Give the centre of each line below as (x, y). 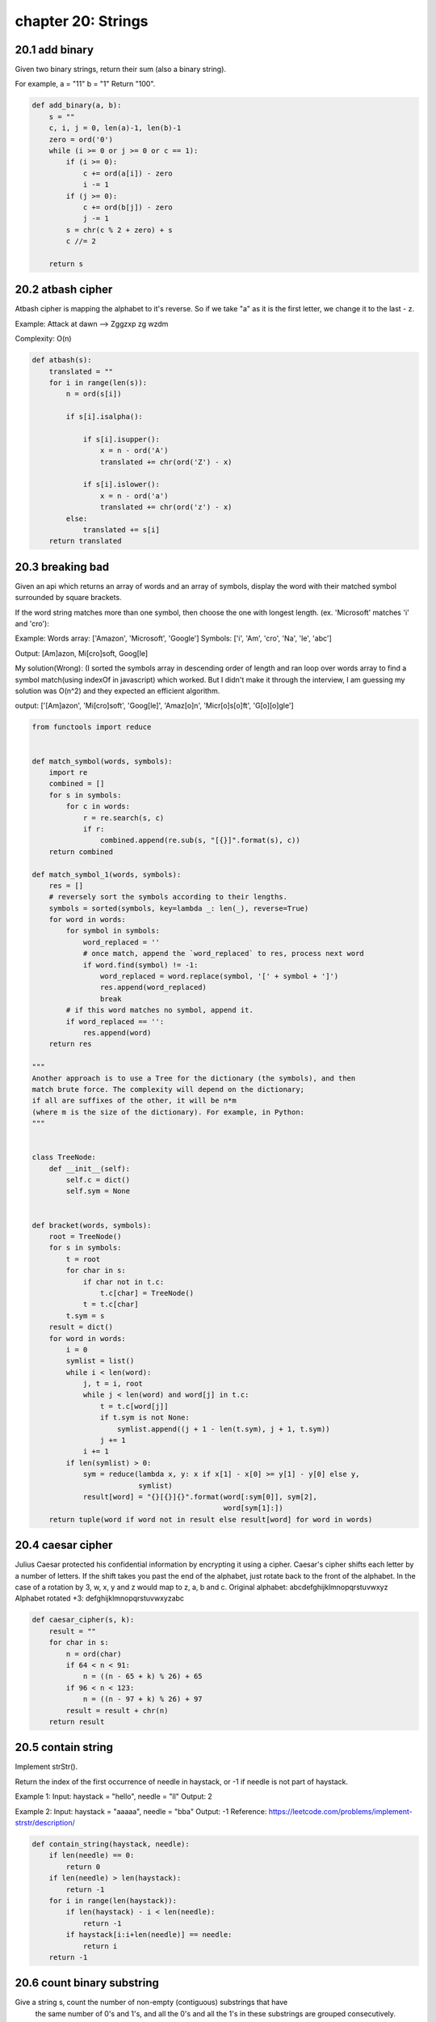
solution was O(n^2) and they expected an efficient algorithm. (117, 691)
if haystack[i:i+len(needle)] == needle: (149, 1935)
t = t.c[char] (111, 1305)
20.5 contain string (64, 1747)
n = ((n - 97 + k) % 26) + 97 (143, 1699)
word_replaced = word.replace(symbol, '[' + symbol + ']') (219, 976)
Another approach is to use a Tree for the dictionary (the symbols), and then (194, 1078)
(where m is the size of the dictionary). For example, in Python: (168, 1112)
